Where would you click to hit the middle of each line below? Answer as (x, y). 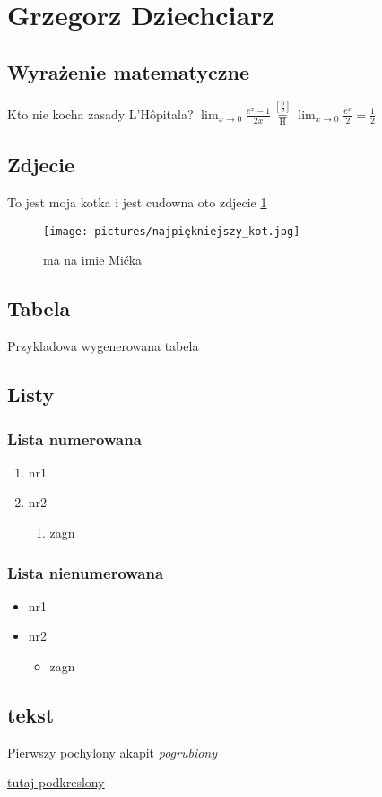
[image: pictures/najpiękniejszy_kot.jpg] (172, 231)
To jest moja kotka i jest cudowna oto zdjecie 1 (137, 202)
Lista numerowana (74, 438)
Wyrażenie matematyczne (128, 71)
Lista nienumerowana (86, 572)
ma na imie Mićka (93, 260)
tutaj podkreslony (56, 782)
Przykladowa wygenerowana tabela (103, 346)
